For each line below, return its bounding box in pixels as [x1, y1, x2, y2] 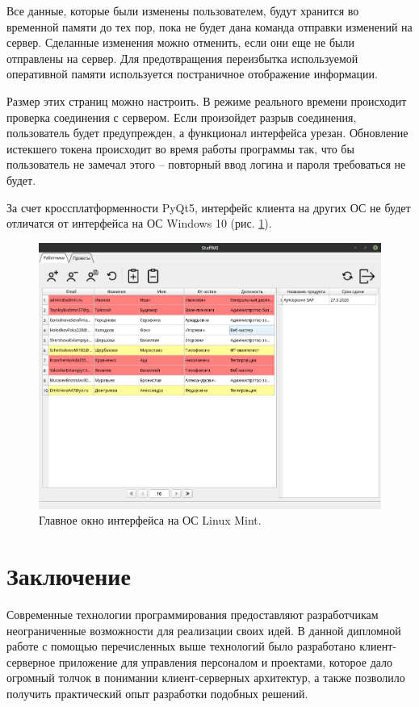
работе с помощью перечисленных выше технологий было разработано [6, 638, 356, 655]
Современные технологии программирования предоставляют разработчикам [6, 605, 379, 622]
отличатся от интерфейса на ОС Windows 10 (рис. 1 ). [6, 215, 272, 232]
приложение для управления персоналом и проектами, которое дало [58, 653, 393, 670]
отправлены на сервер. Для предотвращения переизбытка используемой [6, 49, 358, 66]
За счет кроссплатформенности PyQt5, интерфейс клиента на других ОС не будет [6, 199, 411, 215]
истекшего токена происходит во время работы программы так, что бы [6, 140, 354, 157]
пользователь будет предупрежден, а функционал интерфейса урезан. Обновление [6, 124, 409, 141]
